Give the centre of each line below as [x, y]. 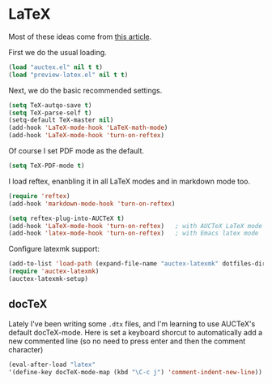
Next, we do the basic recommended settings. [85, 90]
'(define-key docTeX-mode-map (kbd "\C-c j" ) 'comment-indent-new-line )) [136, 372]
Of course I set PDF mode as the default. [76, 151]
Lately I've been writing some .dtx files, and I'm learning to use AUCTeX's [132, 324]
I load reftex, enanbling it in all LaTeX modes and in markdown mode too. [130, 181]
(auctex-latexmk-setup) [49, 279]
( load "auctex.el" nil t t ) [56, 67]
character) [26, 349]
